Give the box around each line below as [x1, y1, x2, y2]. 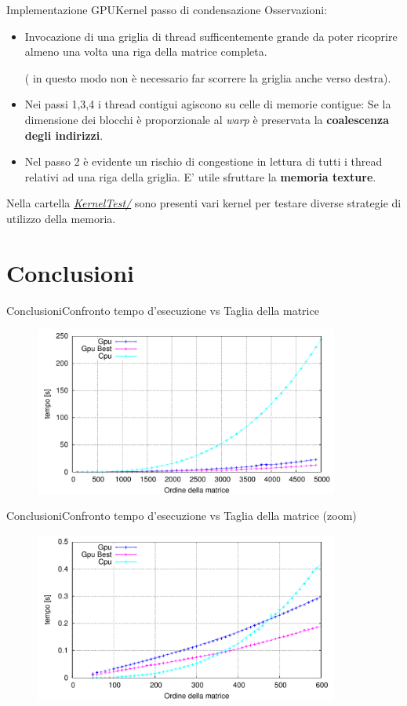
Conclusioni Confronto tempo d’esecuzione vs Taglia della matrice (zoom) [6, 507, 357, 524]
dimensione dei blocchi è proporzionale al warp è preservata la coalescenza [24, 111, 389, 127]
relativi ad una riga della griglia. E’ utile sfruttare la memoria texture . [24, 168, 376, 185]
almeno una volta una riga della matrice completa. [24, 43, 267, 60]
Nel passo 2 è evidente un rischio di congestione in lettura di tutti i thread [24, 153, 383, 170]
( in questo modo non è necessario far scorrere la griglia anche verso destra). [24, 69, 391, 86]
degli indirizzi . [24, 126, 104, 143]
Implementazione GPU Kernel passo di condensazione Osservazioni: [6, 2, 328, 17]
